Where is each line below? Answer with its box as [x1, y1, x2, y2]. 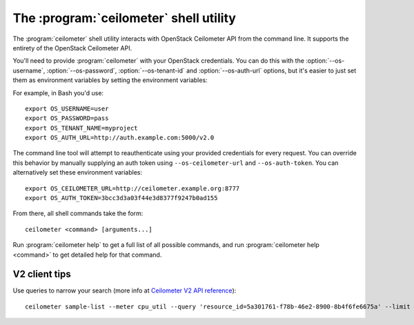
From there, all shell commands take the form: [12, 209, 144, 217]
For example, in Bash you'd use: [12, 88, 103, 97]
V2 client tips [12, 268, 72, 280]
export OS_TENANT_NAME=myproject [25, 124, 138, 132]
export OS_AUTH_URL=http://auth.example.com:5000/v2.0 [25, 134, 215, 141]
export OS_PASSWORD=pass [25, 115, 109, 122]
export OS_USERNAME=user [25, 104, 109, 112]
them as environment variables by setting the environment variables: [12, 76, 208, 84]
